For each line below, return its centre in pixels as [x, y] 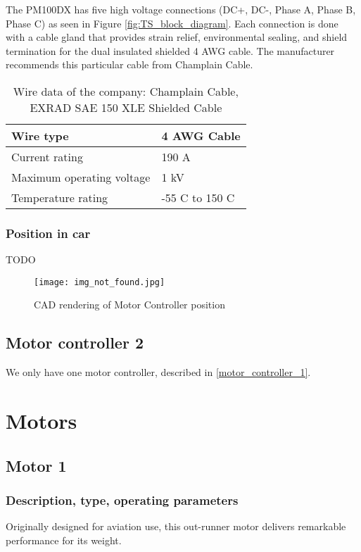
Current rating [47, 156]
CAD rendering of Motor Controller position [129, 305]
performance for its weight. [64, 540]
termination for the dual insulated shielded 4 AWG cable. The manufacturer [170, 50]
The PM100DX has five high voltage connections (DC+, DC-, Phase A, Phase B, [181, 9]
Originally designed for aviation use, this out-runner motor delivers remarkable [176, 526]
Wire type [40, 135]
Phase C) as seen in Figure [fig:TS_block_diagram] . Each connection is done [172, 23]
